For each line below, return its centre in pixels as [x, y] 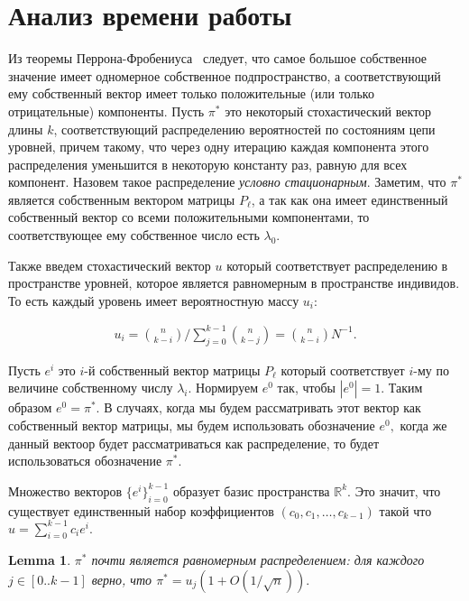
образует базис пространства [251, 490]
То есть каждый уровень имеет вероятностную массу [154, 300]
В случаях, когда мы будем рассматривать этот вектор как [262, 407]
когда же [423, 425]
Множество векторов [65, 490]
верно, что [122, 580]
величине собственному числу [91, 388]
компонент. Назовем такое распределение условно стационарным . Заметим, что [227, 182]
